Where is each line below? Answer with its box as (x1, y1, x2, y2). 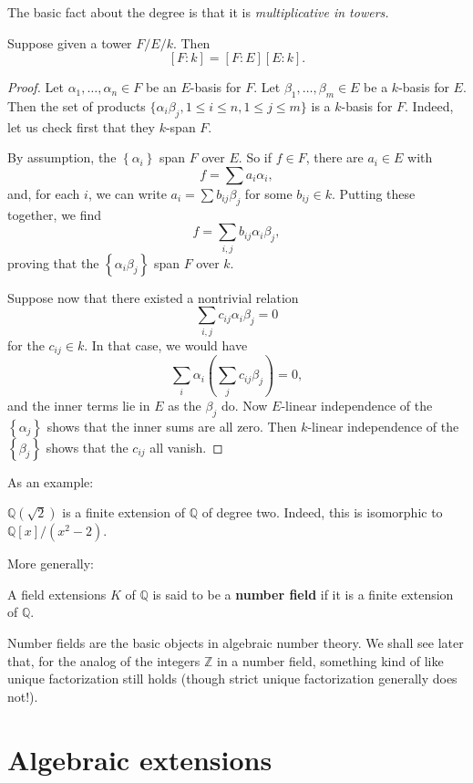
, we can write (87, 183, 167, 203)
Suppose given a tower (7, 33, 132, 52)
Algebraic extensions (7, 740, 272, 778)
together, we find (7, 204, 102, 224)
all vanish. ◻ (149, 437, 223, 456)
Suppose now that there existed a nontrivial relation (7, 287, 299, 307)
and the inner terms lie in (7, 395, 150, 414)
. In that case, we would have (84, 335, 248, 354)
